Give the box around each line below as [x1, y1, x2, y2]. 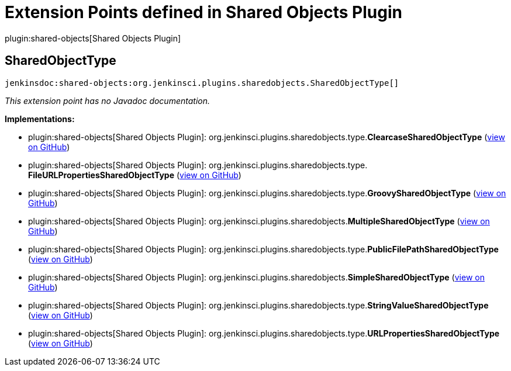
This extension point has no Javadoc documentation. [5, 95, 210, 106]
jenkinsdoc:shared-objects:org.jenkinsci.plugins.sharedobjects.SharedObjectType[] [5, 78, 399, 88]
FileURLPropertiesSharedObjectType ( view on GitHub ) [28, 169, 241, 180]
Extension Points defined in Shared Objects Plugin [5, 2, 402, 22]
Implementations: [5, 113, 75, 124]
